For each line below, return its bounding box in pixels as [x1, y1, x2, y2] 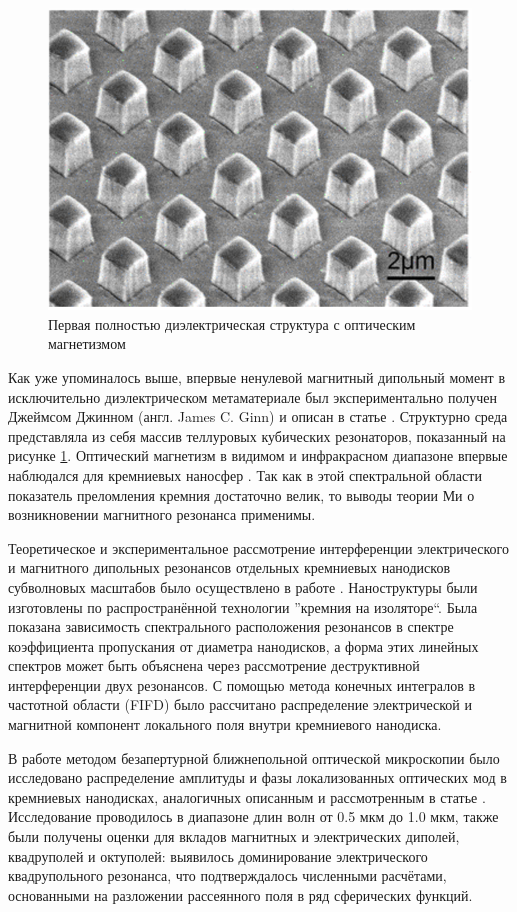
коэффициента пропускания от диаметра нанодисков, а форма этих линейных [8, 635, 479, 656]
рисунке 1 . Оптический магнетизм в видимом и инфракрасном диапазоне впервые [8, 445, 508, 466]
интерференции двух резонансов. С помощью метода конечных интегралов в [8, 674, 476, 695]
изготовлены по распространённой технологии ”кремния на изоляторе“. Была [8, 596, 478, 617]
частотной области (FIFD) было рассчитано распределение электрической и [8, 694, 473, 715]
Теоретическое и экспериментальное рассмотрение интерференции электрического [8, 537, 509, 558]
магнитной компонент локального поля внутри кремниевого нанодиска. [8, 714, 442, 735]
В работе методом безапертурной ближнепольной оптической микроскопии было [8, 747, 500, 768]
